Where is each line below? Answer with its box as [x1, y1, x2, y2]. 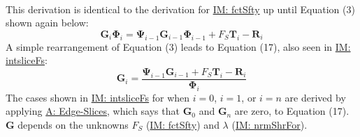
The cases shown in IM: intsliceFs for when [6, 90, 190, 104]
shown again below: [6, 15, 89, 30]
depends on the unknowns [17, 117, 129, 131]
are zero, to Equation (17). [234, 104, 350, 118]
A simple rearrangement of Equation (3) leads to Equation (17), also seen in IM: [6, 39, 351, 54]
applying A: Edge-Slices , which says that [6, 104, 180, 118]
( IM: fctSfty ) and [145, 117, 219, 131]
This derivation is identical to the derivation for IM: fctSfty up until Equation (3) [6, 1, 355, 16]
